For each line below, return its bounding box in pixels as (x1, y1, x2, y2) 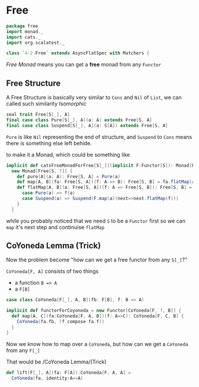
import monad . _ (6, 28, 44, 34)
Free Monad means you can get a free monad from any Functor (6, 61, 162, 68)
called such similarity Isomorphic (6, 100, 87, 107)
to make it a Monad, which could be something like (6, 151, 130, 158)
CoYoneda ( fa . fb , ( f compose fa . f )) (17, 319, 105, 325)
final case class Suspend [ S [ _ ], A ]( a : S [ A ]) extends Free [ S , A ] (6, 122, 168, 128)
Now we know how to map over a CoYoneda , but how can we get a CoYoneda (6, 340, 188, 347)
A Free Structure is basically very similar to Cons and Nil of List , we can (6, 94, 182, 101)
